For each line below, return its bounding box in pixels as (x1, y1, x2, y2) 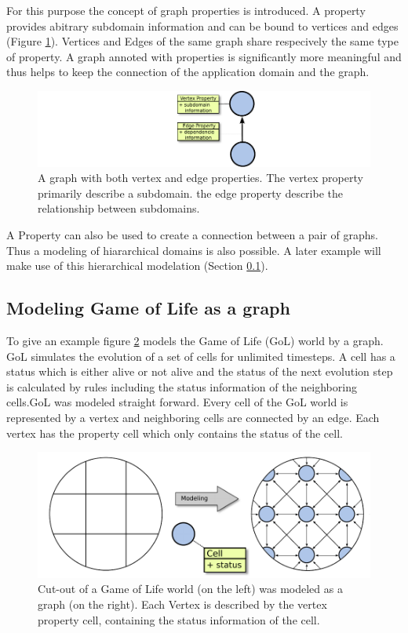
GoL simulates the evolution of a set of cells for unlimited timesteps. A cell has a (6, 347, 395, 364)
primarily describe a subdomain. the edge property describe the (38, 184, 343, 201)
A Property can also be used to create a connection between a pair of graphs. (6, 227, 378, 243)
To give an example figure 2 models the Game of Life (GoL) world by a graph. (6, 333, 384, 349)
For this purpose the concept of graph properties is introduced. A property (6, 2, 366, 18)
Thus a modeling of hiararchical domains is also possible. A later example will (6, 242, 381, 258)
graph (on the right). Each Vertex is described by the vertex (38, 596, 327, 613)
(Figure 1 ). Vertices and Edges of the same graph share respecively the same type (6, 33, 399, 49)
